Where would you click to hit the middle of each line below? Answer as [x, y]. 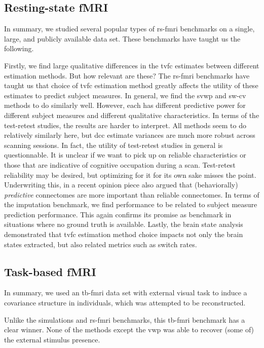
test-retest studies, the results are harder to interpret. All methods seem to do [125, 125]
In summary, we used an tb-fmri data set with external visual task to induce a [126, 293]
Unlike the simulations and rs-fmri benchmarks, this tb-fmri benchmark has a [125, 319]
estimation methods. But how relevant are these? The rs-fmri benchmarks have [127, 75]
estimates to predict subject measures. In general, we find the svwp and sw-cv [125, 95]
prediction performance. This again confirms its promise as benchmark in [118, 214]
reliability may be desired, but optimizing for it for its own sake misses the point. [130, 175]
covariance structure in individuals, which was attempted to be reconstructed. [125, 303]
